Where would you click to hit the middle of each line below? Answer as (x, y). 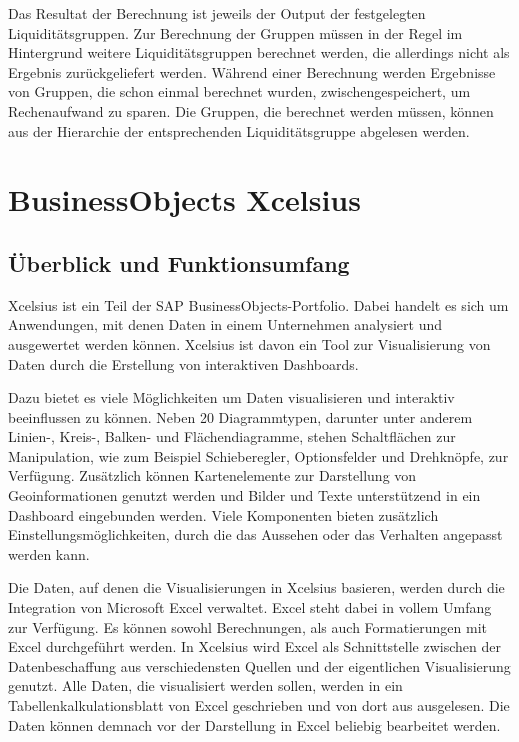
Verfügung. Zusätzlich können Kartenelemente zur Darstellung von (212, 475)
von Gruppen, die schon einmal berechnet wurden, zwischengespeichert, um (239, 91)
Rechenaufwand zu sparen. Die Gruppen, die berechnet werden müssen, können (251, 110)
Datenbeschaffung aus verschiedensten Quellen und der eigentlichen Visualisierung (259, 665)
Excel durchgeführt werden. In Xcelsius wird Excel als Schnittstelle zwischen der (254, 646)
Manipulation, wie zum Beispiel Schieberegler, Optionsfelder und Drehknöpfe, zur (258, 455)
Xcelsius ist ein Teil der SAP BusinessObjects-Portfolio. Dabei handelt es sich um (258, 304)
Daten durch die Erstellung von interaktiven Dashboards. (183, 363)
